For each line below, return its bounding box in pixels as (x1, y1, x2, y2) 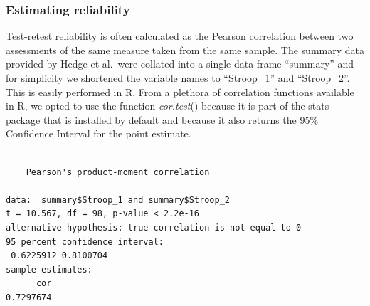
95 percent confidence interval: (6, 236, 164, 247)
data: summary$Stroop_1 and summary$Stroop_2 (6, 194, 230, 205)
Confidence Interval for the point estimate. (6, 126, 191, 141)
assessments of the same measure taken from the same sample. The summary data (6, 42, 364, 57)
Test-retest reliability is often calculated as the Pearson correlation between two (6, 28, 354, 43)
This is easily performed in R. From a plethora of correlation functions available (6, 84, 354, 99)
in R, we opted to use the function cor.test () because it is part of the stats (6, 98, 329, 113)
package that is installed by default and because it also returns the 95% (6, 112, 319, 127)
